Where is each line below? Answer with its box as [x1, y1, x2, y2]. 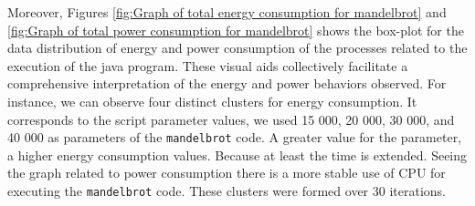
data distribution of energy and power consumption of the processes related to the [7, 38, 468, 57]
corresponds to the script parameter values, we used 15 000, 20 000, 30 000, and [7, 109, 455, 129]
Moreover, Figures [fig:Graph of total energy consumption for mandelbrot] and [7, 3, 447, 21]
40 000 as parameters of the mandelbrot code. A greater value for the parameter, [7, 128, 462, 147]
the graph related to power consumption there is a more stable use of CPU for [7, 163, 446, 182]
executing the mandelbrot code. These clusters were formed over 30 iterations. [7, 181, 446, 200]
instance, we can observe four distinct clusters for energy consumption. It [7, 91, 417, 110]
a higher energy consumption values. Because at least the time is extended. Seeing [7, 145, 468, 164]
